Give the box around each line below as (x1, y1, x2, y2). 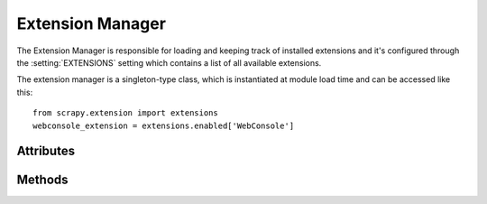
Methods (16, 172, 69, 188)
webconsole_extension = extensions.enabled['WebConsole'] (32, 120, 295, 131)
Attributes (16, 144, 76, 159)
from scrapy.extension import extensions (32, 108, 218, 118)
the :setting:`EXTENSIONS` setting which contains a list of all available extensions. (16, 57, 322, 68)
